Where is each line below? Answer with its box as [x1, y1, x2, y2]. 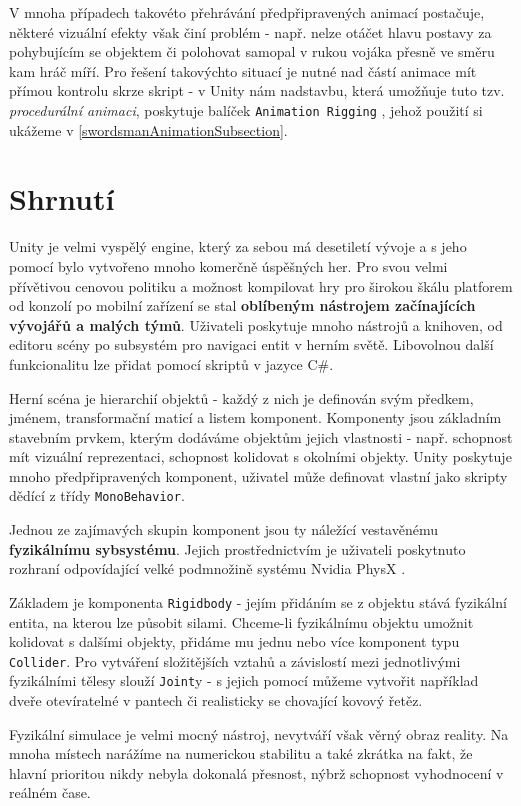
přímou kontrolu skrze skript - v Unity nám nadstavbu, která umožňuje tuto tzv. [9, 80, 505, 101]
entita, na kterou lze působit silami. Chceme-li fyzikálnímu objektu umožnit [9, 611, 474, 632]
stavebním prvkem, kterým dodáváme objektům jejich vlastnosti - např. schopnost [9, 426, 513, 447]
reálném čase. [9, 782, 91, 803]
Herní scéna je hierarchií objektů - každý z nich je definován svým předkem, [9, 387, 474, 408]
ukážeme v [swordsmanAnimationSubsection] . [9, 119, 288, 140]
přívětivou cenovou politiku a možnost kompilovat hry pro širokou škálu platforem [9, 275, 513, 296]
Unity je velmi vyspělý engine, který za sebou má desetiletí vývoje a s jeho [9, 236, 467, 257]
